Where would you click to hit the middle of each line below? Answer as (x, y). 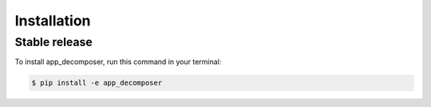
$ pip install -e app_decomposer (97, 83)
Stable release (54, 42)
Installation (53, 21)
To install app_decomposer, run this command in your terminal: (118, 62)
